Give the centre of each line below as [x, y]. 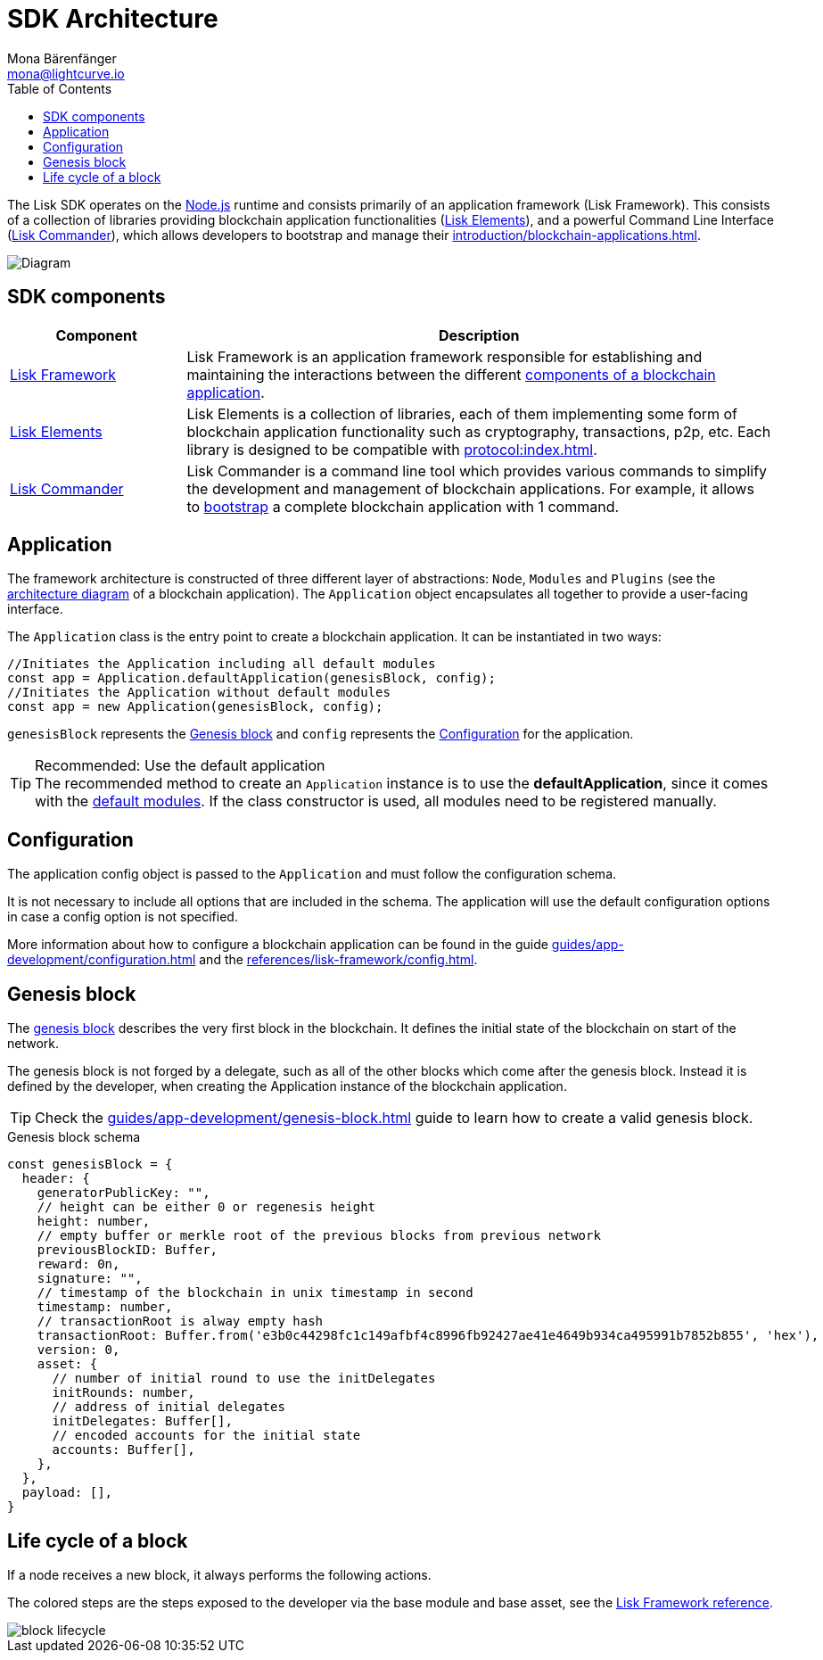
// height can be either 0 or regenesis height [206, 1207]
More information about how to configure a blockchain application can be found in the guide [278, 945]
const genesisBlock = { [90, 1164]
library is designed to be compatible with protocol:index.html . [392, 449]
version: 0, [78, 1350]
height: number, [94, 1222]
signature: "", [90, 1279]
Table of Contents [60, 88]
